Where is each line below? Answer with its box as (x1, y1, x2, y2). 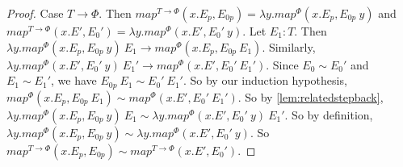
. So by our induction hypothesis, (183, 72, 347, 89)
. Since (266, 56, 299, 73)
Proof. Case (6, 5, 64, 21)
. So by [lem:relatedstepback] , (237, 88, 384, 105)
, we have (51, 72, 97, 89)
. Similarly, (262, 38, 316, 55)
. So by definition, (284, 106, 373, 123)
